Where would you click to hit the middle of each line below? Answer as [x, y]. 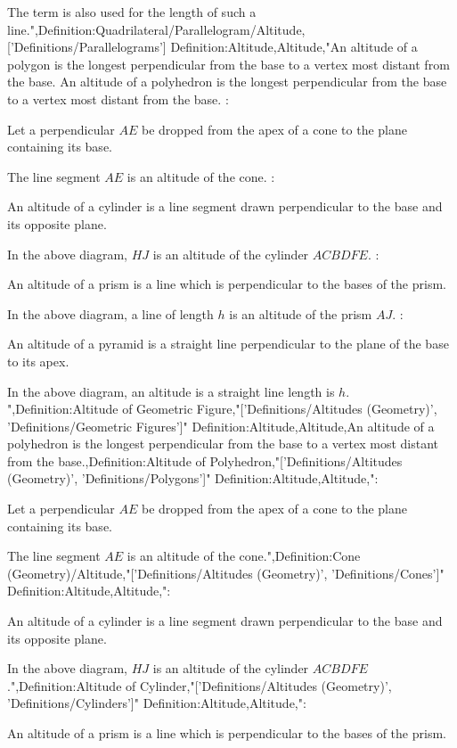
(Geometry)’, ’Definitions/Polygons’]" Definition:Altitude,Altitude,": [193, 478]
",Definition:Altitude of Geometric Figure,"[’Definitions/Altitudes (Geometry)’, [222, 409]
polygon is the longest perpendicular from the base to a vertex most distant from [228, 64]
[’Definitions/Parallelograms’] [87, 47]
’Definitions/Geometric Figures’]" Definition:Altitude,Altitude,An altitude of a [221, 426]
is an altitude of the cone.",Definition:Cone [244, 556]
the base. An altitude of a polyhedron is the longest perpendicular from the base [227, 82]
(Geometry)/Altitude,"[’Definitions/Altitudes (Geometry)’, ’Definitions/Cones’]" [226, 573]
